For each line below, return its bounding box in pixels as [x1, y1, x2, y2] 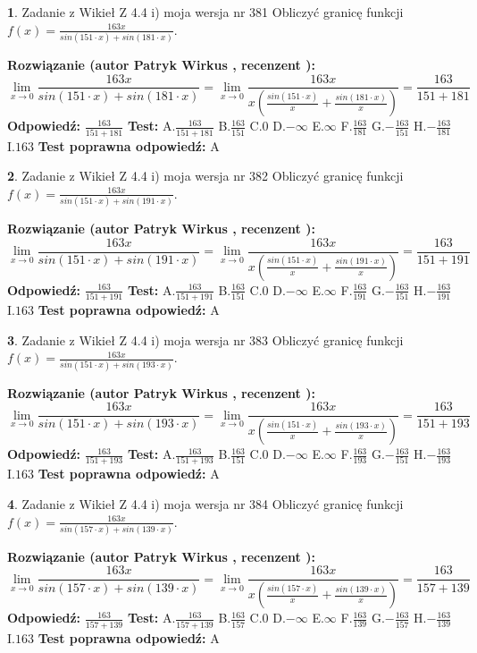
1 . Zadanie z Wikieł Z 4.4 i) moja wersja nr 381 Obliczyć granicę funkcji [7, 3, 404, 21]
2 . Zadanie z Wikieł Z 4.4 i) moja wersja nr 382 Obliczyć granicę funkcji [7, 166, 404, 185]
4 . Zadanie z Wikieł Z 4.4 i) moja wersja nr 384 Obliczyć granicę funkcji [7, 494, 404, 513]
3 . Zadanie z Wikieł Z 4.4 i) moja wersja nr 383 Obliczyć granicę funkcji [7, 330, 404, 349]
